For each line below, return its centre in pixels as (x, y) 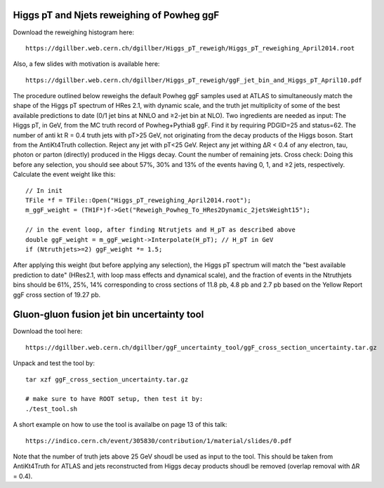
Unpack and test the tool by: (54, 363)
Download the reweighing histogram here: (74, 32)
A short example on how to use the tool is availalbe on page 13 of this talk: (120, 425)
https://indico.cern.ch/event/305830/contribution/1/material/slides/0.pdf (159, 441)
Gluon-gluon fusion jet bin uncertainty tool (108, 314)
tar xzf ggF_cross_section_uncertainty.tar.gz (107, 379)
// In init (44, 190)
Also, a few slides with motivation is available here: (86, 64)
